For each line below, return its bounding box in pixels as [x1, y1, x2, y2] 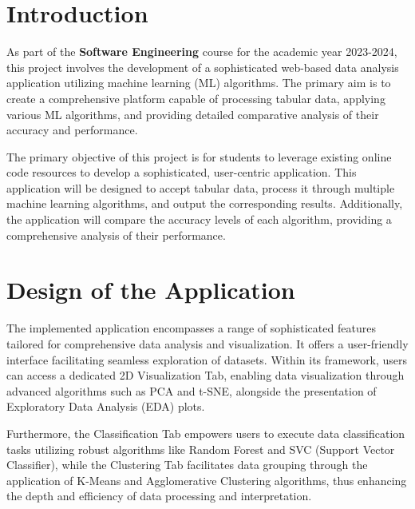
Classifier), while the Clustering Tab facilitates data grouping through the [6, 456, 368, 473]
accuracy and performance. [6, 121, 138, 138]
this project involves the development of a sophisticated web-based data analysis [6, 58, 399, 75]
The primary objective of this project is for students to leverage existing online [6, 148, 392, 165]
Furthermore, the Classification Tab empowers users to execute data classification [6, 424, 405, 441]
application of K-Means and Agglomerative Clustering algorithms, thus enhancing [6, 471, 407, 488]
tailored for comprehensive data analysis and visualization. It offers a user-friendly [6, 335, 409, 352]
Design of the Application [6, 273, 295, 306]
